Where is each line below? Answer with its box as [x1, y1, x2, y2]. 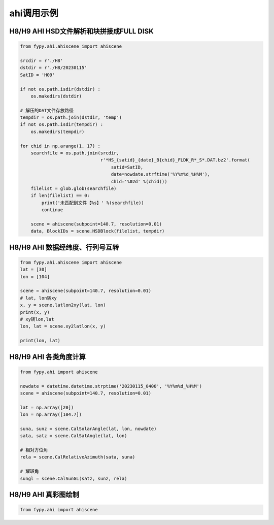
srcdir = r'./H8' [20, 57, 63, 63]
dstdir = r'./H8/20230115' [20, 65, 87, 71]
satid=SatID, [111, 164, 144, 170]
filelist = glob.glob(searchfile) [30, 185, 117, 191]
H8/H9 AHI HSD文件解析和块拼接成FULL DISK [9, 27, 154, 36]
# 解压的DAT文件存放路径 [20, 107, 74, 113]
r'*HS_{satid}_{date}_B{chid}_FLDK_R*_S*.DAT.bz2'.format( [100, 157, 251, 163]
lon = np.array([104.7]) [20, 412, 82, 417]
